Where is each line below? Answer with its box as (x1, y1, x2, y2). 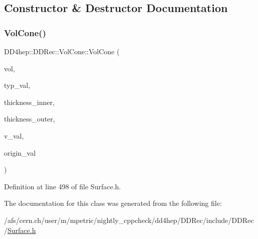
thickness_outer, (4, 113, 55, 124)
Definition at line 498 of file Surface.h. (4, 181, 121, 191)
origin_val (4, 147, 36, 158)
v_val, (4, 130, 24, 141)
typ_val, (4, 80, 31, 90)
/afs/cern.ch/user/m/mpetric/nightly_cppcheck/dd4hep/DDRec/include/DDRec (4, 214, 254, 225)
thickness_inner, (4, 96, 55, 107)
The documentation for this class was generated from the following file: (4, 198, 222, 208)
